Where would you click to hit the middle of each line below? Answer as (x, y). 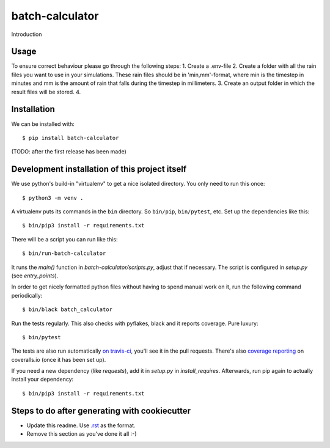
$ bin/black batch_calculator (68, 310)
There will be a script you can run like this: (65, 239)
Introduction (27, 34)
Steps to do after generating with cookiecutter (101, 410)
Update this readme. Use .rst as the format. (81, 425)
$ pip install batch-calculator (71, 138)
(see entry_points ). (35, 276)
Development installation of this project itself (99, 169)
